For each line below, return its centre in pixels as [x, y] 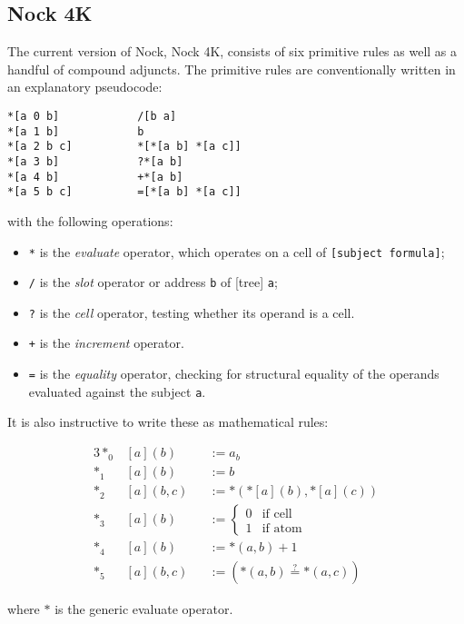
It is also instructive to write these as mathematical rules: [168, 422]
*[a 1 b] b [76, 131]
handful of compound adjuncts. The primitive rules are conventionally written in [232, 69]
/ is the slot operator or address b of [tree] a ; [153, 282]
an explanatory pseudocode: [85, 87]
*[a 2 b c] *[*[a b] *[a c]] [124, 147]
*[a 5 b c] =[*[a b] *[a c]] [124, 192]
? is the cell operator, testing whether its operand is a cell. [192, 312]
